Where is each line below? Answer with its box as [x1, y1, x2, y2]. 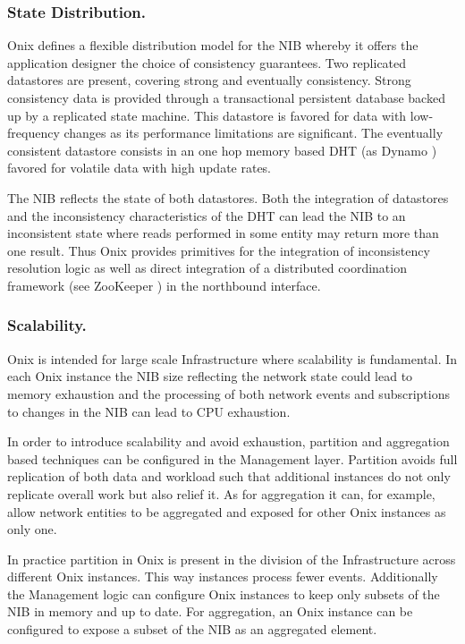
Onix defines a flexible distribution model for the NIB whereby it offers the [7, 36, 418, 55]
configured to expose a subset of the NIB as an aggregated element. [7, 620, 377, 639]
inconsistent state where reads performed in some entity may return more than [7, 224, 439, 242]
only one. [7, 520, 57, 538]
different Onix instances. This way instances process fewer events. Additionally [7, 567, 438, 586]
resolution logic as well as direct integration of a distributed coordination [7, 258, 407, 277]
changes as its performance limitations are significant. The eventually [63, 123, 444, 142]
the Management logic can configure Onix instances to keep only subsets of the [7, 584, 440, 603]
